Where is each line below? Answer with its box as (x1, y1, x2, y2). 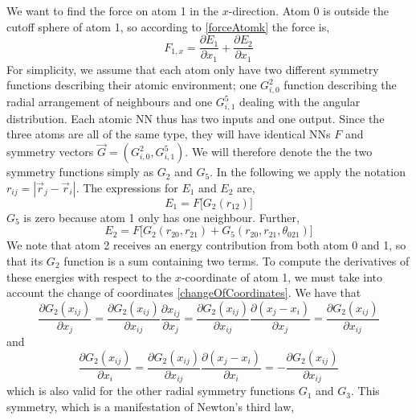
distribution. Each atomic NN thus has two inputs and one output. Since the (6, 109, 385, 126)
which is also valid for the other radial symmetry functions (6, 382, 296, 399)
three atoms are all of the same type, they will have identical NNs (6, 126, 331, 142)
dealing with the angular (239, 93, 361, 110)
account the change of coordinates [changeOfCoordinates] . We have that (6, 284, 361, 301)
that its (6, 252, 43, 269)
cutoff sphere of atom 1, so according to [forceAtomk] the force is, (6, 18, 330, 35)
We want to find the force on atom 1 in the (6, 2, 219, 19)
